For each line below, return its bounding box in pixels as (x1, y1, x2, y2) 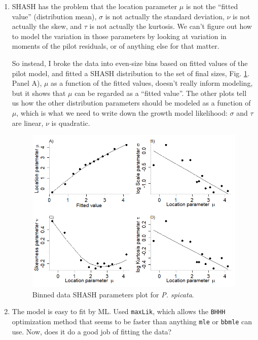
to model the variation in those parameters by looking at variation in (12, 30, 227, 41)
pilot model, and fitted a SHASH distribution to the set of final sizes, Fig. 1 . (12, 67, 249, 78)
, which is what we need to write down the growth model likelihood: (16, 107, 228, 118)
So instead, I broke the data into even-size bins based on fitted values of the (12, 57, 248, 68)
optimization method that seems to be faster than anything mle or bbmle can (12, 316, 252, 327)
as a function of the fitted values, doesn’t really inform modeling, (51, 78, 253, 88)
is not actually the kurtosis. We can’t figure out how (89, 21, 252, 31)
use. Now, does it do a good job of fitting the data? (12, 326, 172, 336)
